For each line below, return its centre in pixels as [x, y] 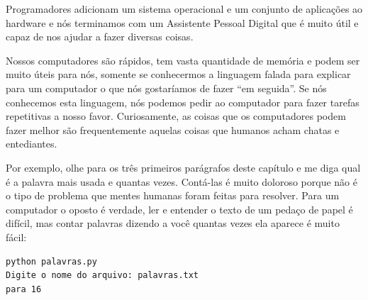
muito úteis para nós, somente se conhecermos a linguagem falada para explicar [178, 74]
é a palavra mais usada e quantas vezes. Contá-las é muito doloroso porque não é [182, 181]
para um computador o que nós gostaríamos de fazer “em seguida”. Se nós [166, 88]
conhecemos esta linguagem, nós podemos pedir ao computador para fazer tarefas [183, 102]
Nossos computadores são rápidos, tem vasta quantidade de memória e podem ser [183, 60]
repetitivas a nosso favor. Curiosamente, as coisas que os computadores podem [176, 116]
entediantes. [32, 144]
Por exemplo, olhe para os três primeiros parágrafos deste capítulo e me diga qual [183, 167]
